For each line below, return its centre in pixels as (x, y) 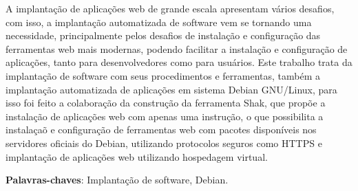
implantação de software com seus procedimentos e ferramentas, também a (163, 75)
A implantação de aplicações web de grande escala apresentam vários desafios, (170, 8)
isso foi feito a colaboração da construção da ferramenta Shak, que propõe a (166, 103)
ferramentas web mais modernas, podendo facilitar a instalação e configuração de (177, 48)
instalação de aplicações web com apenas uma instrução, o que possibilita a (165, 116)
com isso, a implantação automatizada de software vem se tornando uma (159, 22)
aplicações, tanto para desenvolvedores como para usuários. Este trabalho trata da (179, 62)
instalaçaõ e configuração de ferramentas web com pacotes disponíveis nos (161, 130)
